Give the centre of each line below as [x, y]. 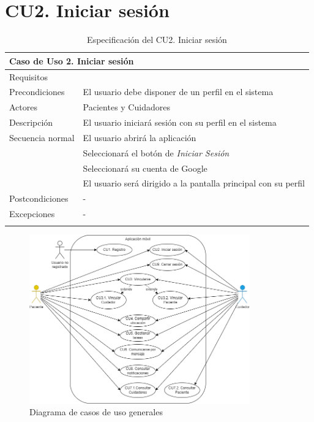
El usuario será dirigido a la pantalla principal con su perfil [194, 183]
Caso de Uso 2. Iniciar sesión [72, 60]
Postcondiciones [39, 198]
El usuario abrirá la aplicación [140, 137]
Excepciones [32, 214]
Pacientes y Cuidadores [126, 107]
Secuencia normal [42, 137]
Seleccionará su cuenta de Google [145, 168]
